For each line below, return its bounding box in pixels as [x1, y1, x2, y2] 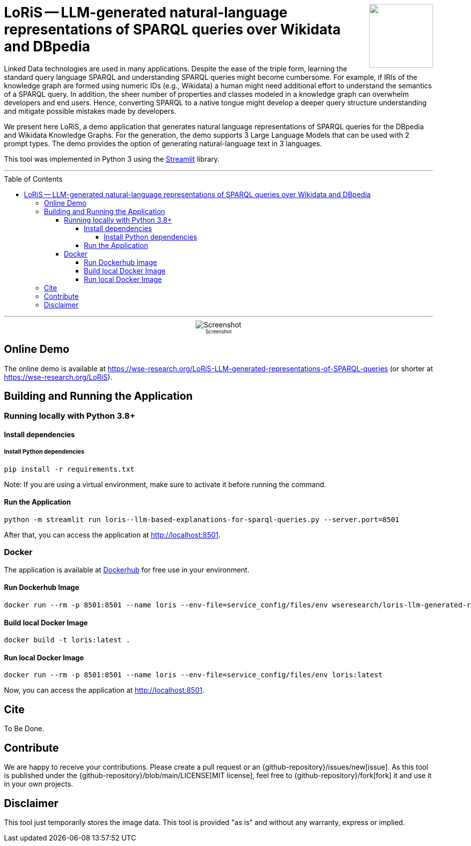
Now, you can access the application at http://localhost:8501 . [4, 686, 205, 695]
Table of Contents [4, 174, 63, 183]
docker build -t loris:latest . [4, 636, 130, 644]
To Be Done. [4, 724, 44, 733]
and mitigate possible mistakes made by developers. [4, 106, 177, 115]
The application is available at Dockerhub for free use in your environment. [4, 565, 249, 574]
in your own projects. [4, 780, 73, 789]
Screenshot [205, 328, 232, 334]
